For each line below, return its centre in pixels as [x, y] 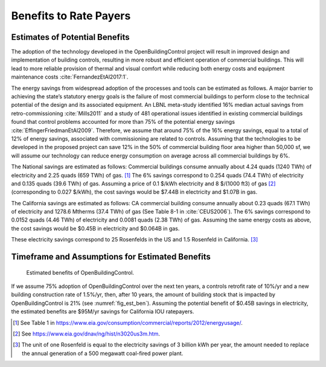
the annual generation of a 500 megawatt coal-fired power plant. [103, 353]
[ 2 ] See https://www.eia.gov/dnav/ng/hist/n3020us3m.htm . [86, 334]
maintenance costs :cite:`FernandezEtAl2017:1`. [70, 77]
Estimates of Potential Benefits [70, 37]
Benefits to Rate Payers [71, 16]
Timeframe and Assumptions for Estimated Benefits [111, 257]
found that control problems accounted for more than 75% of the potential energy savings [123, 122]
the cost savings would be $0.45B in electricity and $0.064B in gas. [95, 228]
